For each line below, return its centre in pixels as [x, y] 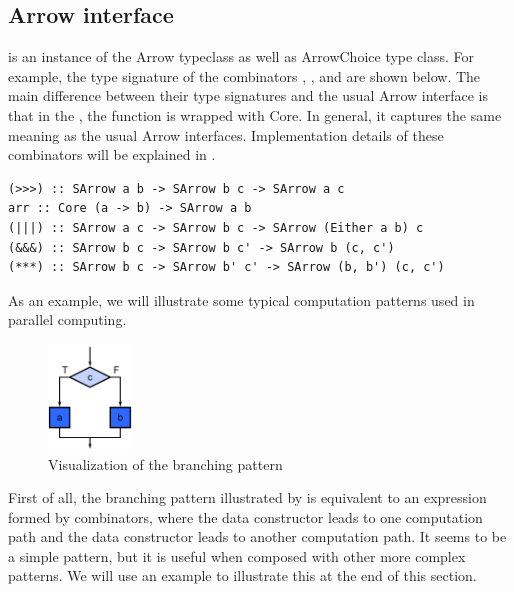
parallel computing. [67, 319]
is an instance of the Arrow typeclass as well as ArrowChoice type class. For [241, 56]
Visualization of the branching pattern [165, 463]
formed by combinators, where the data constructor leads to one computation [245, 516]
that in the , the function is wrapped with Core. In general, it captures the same [255, 114]
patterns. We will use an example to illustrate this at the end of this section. [242, 575]
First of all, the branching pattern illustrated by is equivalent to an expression [247, 497]
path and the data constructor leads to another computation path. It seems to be [257, 536]
